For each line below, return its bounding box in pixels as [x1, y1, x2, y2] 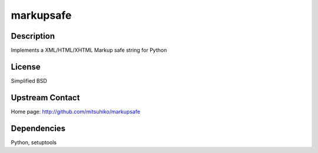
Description [11, 31, 55, 41]
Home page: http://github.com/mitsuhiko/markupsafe [11, 108, 141, 115]
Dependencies [11, 123, 66, 133]
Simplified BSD [11, 77, 47, 84]
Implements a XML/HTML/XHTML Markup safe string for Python [11, 47, 167, 54]
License [11, 62, 41, 72]
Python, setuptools [11, 138, 57, 146]
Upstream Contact [11, 93, 80, 103]
